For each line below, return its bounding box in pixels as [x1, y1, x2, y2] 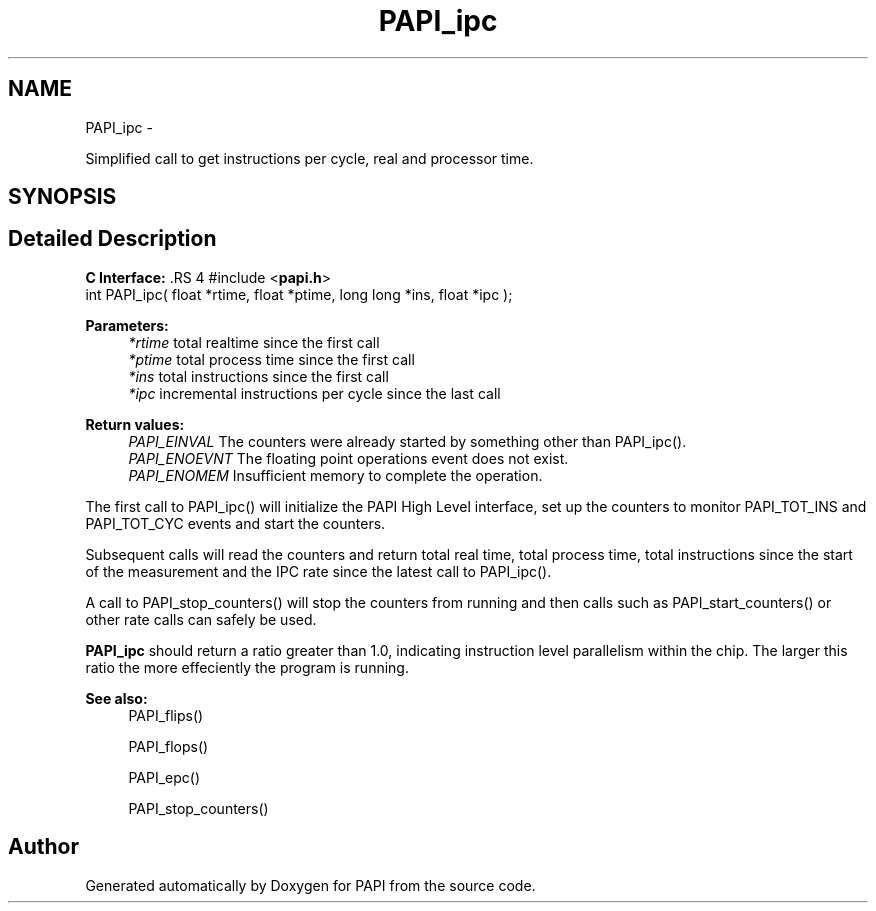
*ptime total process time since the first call [128, 350, 415, 368]
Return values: [85, 415, 185, 433]
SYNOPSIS [8, 184, 117, 210]
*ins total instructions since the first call [128, 367, 389, 385]
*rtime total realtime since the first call [128, 333, 380, 351]
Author [8, 834, 79, 860]
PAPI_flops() [128, 737, 209, 755]
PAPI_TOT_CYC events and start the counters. [85, 514, 386, 532]
